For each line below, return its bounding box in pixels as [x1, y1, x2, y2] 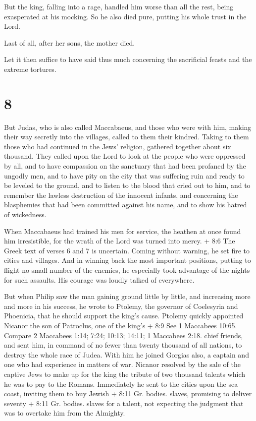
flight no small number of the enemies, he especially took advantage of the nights [4, 265, 250, 275]
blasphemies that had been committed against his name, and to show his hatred [4, 199, 247, 210]
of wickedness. [4, 209, 47, 220]
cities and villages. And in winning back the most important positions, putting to [4, 255, 251, 265]
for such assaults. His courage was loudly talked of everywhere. [4, 274, 195, 285]
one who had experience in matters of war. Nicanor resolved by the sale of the [4, 359, 241, 369]
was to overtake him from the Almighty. [4, 408, 125, 418]
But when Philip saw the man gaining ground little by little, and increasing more [4, 291, 251, 301]
